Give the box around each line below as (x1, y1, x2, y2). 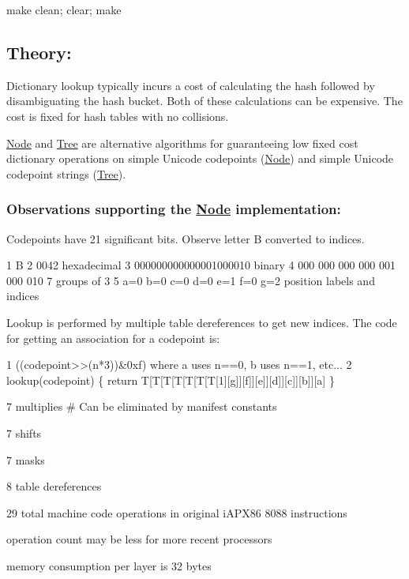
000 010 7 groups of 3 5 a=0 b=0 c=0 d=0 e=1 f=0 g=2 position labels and (6, 272, 375, 288)
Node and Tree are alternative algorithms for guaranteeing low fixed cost (6, 134, 358, 151)
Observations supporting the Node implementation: (6, 199, 341, 219)
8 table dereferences (6, 478, 102, 494)
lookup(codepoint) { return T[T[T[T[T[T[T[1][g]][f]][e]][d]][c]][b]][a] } (6, 371, 335, 388)
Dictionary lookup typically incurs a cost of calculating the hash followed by (6, 77, 375, 93)
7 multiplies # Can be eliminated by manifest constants (6, 398, 277, 415)
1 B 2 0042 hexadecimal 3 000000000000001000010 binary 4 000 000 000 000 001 (6, 257, 396, 273)
